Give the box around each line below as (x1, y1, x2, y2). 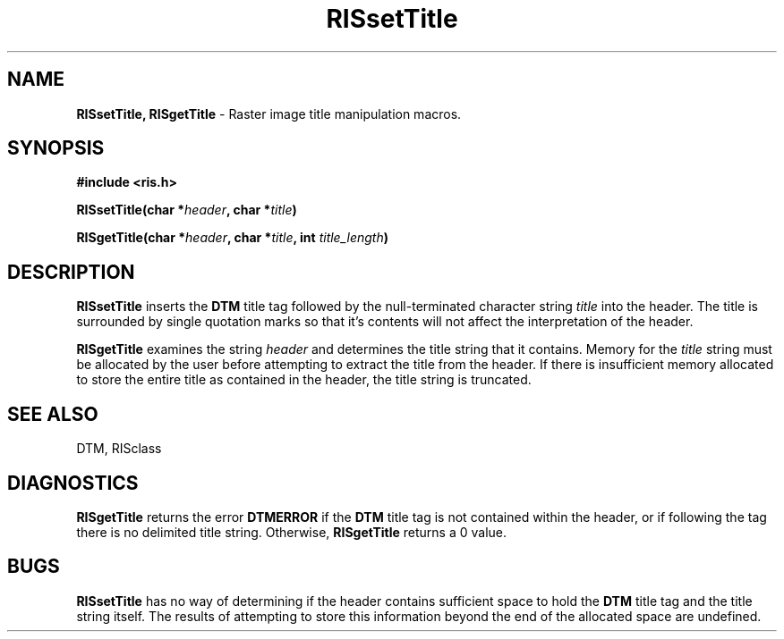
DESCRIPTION (7, 260, 135, 283)
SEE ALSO (7, 402, 98, 425)
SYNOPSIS (7, 137, 105, 160)
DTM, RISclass (76, 441, 162, 457)
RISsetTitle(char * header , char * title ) (76, 202, 297, 218)
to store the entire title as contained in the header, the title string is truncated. (76, 372, 532, 388)
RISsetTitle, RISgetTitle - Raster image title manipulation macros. (76, 105, 462, 122)
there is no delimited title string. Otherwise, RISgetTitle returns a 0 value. (76, 524, 507, 540)
